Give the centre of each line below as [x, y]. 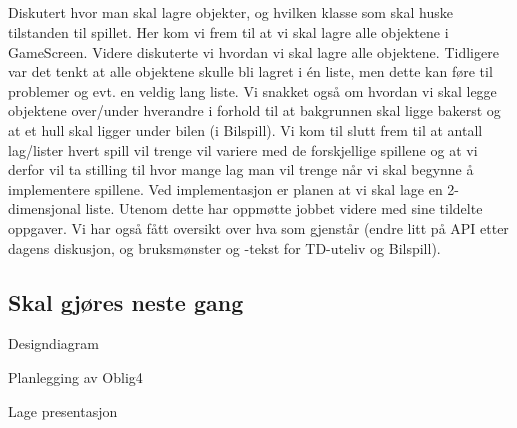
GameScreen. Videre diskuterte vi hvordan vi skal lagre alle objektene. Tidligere [253, 51]
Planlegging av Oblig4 [75, 376]
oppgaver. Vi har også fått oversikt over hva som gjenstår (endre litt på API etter [258, 227]
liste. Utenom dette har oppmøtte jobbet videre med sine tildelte [284, 208]
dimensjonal [44, 208]
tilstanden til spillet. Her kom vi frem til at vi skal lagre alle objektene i [228, 31]
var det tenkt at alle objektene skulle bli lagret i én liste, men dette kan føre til [250, 71]
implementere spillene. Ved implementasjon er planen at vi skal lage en [225, 188]
